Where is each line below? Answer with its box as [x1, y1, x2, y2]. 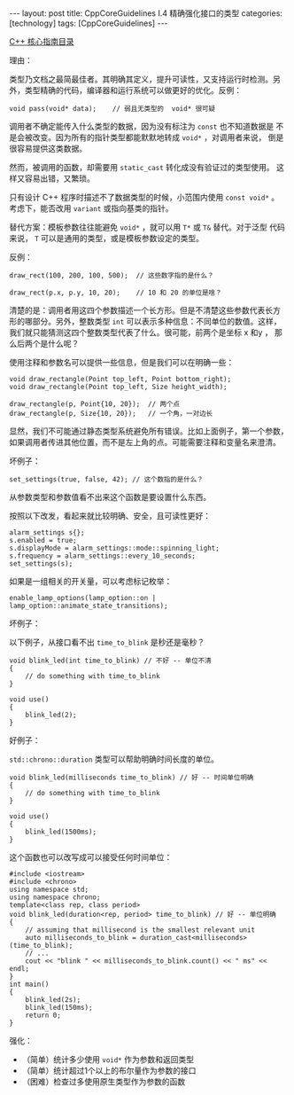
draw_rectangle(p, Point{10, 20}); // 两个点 [9, 400, 180, 409]
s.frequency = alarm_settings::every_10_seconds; [9, 551, 197, 560]
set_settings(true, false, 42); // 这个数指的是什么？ [9, 475, 204, 484]
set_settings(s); [9, 559, 73, 568]
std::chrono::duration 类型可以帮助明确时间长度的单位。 [9, 754, 220, 764]
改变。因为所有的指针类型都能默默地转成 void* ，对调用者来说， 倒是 [32, 132, 284, 143]
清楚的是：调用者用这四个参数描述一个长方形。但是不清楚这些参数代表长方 [9, 305, 281, 316]
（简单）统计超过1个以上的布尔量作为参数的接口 [21, 1066, 197, 1075]
